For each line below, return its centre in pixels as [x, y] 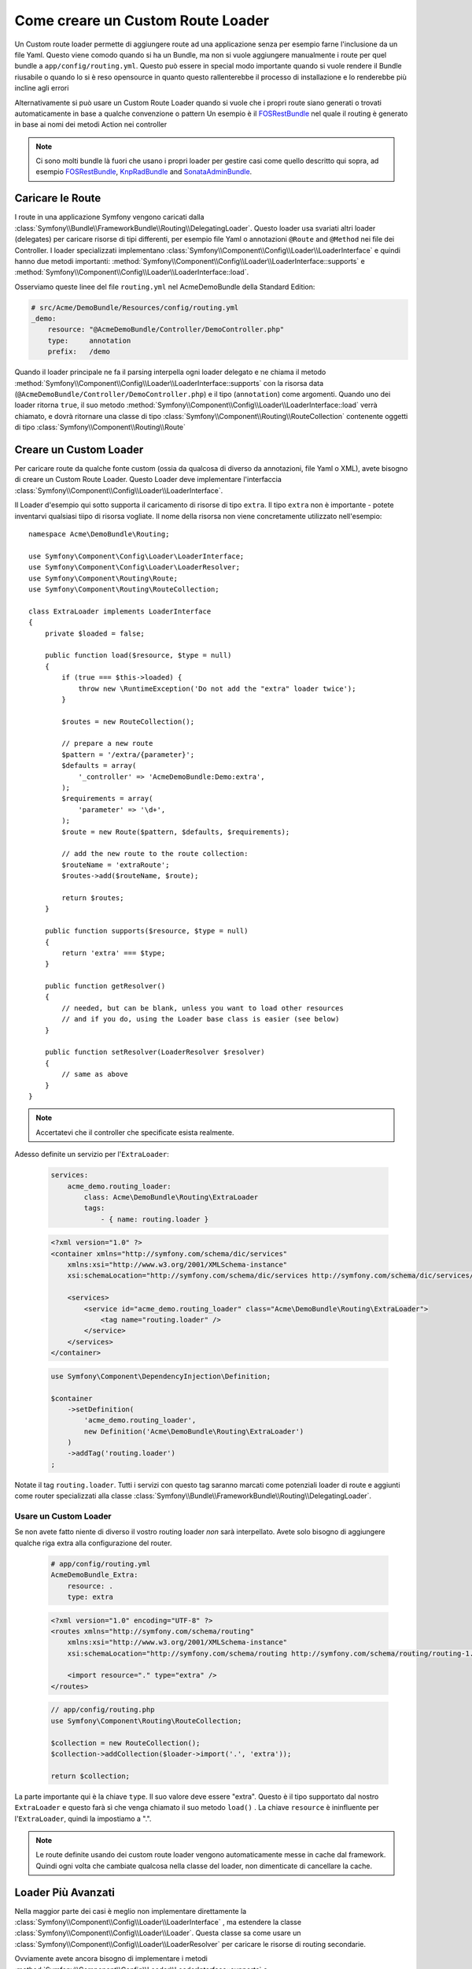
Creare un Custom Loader [79, 450]
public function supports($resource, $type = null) [146, 931]
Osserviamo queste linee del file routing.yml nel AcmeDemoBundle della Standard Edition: [165, 287]
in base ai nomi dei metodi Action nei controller [91, 124]
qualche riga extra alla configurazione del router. [93, 1543]
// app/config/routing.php [103, 1710]
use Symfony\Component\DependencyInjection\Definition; [161, 1376]
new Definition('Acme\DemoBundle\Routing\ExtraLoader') [194, 1431]
